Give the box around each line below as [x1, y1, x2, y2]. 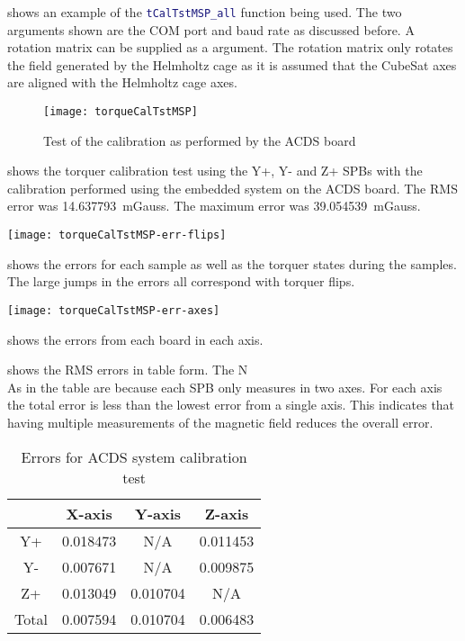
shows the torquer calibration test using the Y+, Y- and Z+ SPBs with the [7, 161, 423, 180]
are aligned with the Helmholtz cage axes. [7, 73, 237, 92]
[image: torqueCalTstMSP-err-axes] [7, 303, 220, 317]
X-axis [66, 502, 112, 524]
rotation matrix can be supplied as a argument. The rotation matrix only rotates [7, 38, 453, 57]
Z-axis [204, 502, 249, 524]
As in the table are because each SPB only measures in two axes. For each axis [7, 377, 443, 396]
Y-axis [135, 502, 182, 524]
